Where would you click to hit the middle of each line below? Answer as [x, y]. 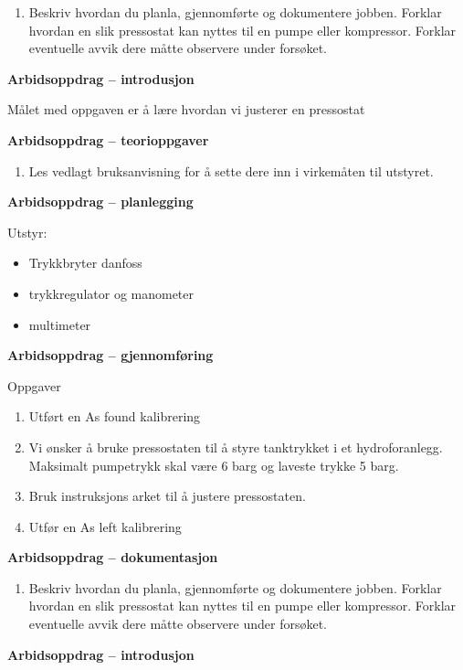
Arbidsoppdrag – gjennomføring [110, 355]
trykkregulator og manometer [111, 293]
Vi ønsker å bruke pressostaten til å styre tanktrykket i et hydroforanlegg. [236, 447]
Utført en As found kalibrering [115, 416]
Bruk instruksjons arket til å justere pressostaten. [167, 496]
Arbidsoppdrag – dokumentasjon [113, 557]
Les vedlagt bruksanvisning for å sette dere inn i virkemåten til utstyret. [231, 170]
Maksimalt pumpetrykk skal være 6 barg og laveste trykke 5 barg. [214, 465]
